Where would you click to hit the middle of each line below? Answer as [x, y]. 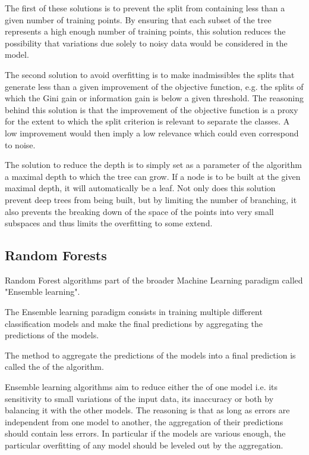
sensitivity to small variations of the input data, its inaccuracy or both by [139, 398]
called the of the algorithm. [54, 367]
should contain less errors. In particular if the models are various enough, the [145, 433]
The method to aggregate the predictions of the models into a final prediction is [150, 355]
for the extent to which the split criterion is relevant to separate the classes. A [147, 121]
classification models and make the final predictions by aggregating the [134, 323]
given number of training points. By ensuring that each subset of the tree [138, 19]
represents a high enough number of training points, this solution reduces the [145, 31]
